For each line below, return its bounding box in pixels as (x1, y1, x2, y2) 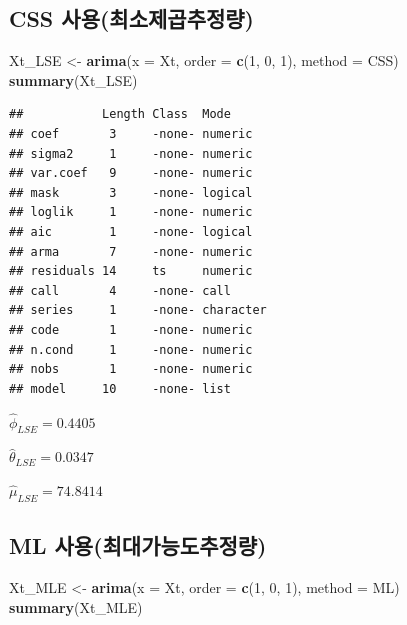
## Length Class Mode (9, 107, 231, 122)
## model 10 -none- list (9, 381, 231, 396)
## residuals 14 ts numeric (9, 264, 253, 279)
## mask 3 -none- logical (9, 185, 253, 200)
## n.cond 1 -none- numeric (9, 342, 253, 357)
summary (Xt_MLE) (9, 596, 143, 617)
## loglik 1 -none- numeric (9, 205, 253, 220)
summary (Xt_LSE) (9, 69, 138, 90)
